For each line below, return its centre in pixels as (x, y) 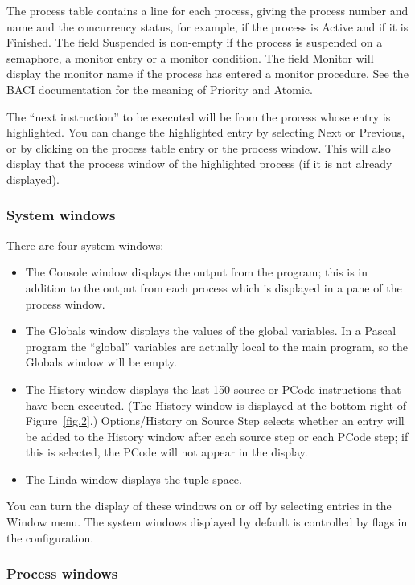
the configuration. (50, 537)
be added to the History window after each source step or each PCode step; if (217, 436)
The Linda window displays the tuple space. (134, 479)
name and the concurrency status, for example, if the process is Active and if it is (207, 26)
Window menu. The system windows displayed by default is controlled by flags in (207, 522)
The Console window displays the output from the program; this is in (197, 272)
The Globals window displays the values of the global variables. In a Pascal (211, 331)
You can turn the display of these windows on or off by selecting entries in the (199, 506)
